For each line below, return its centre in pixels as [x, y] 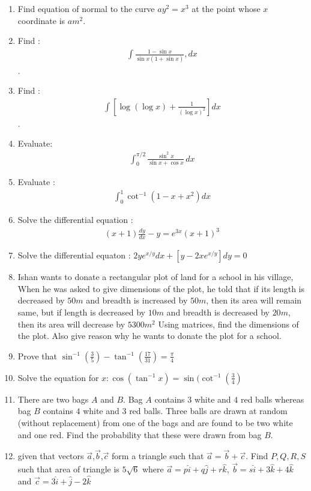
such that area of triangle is [68, 469]
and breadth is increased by [137, 300]
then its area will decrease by [71, 324]
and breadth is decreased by [218, 312]
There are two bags [53, 399]
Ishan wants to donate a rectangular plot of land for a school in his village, [155, 277]
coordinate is [41, 20]
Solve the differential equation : [75, 220]
